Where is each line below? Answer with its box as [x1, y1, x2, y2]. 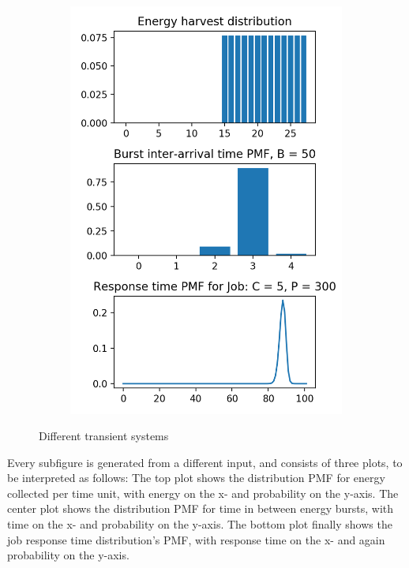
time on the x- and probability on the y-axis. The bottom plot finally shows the [7, 516, 392, 532]
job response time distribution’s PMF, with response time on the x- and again [7, 531, 385, 547]
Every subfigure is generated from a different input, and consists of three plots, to [7, 454, 403, 470]
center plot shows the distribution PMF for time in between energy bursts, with [7, 500, 394, 517]
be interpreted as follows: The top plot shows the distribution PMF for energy [7, 469, 385, 486]
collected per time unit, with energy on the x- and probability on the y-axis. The [7, 484, 399, 501]
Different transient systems [39, 428, 169, 444]
